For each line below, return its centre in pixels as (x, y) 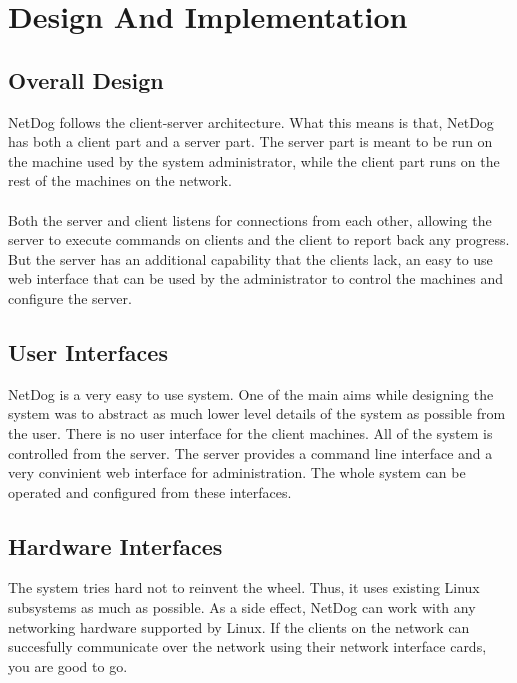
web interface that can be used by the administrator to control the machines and (256, 278)
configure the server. (70, 297)
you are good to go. (68, 665)
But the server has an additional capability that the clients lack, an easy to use (250, 258)
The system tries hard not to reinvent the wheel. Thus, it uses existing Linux (244, 587)
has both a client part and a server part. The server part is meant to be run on (250, 141)
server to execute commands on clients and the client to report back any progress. (259, 239)
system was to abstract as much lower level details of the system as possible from (257, 413)
